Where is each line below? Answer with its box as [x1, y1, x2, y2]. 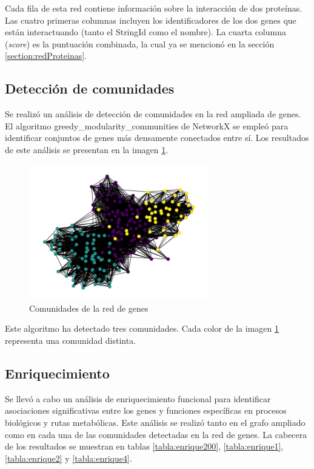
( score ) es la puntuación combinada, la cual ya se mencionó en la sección [5, 37, 275, 50]
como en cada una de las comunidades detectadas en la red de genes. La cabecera [5, 428, 307, 440]
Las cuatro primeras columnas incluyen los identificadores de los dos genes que [5, 13, 296, 26]
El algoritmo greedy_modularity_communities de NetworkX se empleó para [5, 119, 289, 132]
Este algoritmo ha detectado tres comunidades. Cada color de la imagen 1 [5, 322, 279, 335]
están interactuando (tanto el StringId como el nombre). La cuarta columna [5, 26, 286, 38]
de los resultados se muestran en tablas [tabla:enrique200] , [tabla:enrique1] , [5, 440, 284, 453]
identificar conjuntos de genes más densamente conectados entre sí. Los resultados [5, 131, 309, 144]
